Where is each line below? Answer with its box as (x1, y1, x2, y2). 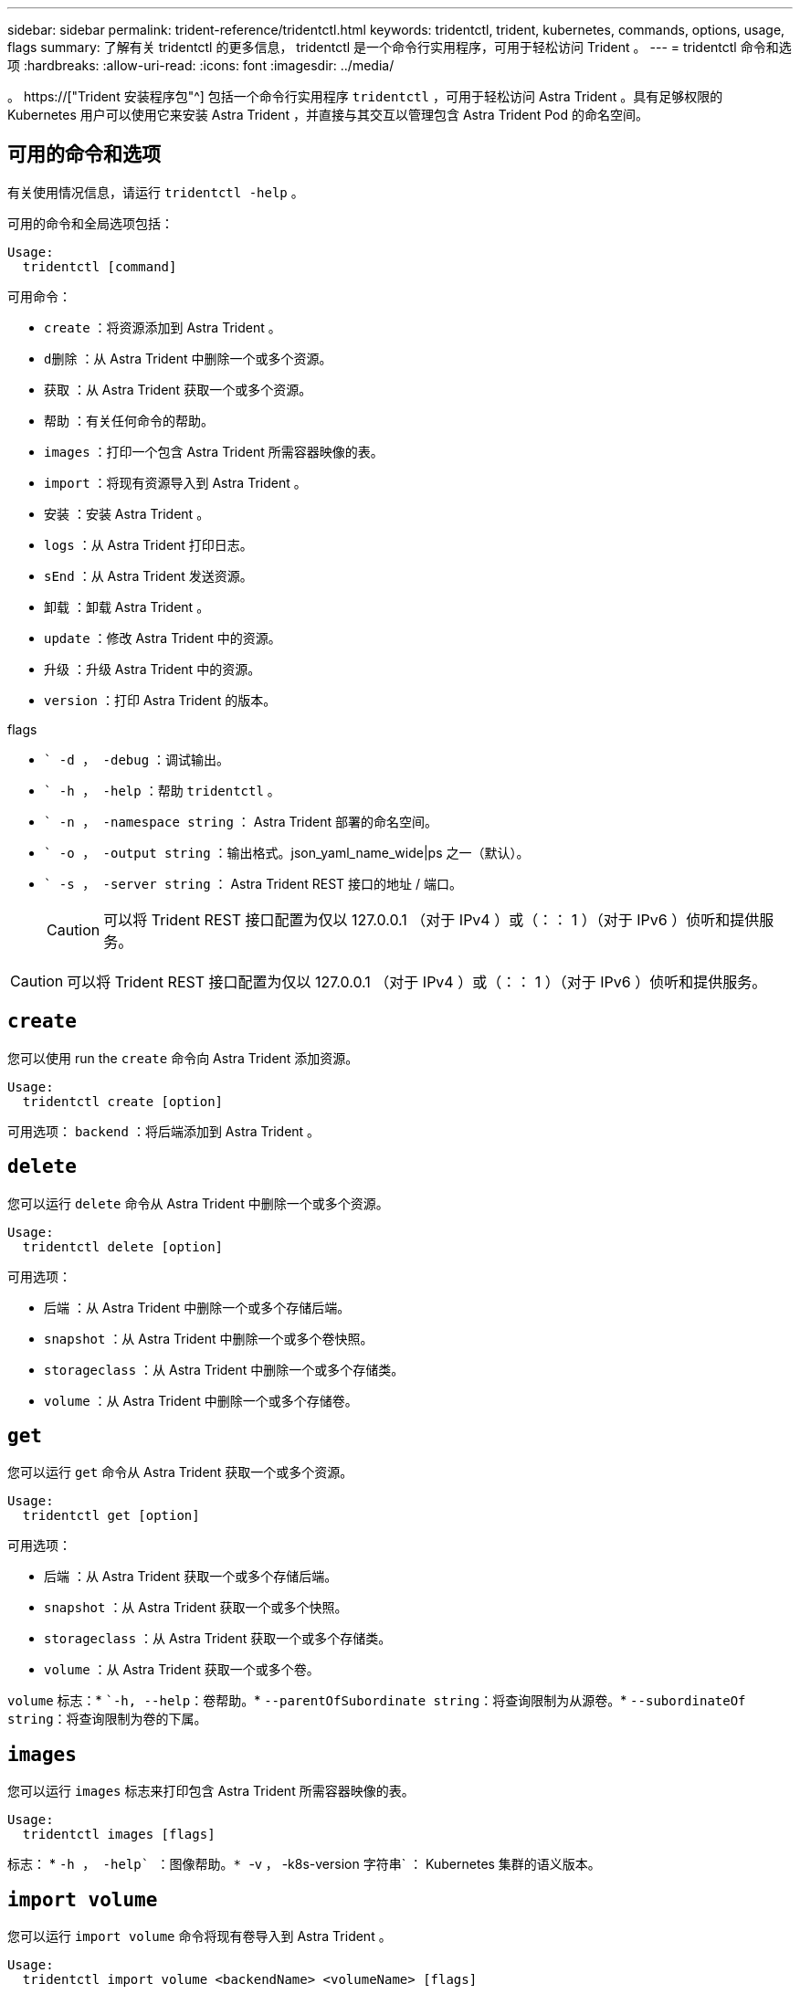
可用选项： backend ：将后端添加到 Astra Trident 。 (7, 1123, 321, 1139)
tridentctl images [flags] (22, 1827, 216, 1842)
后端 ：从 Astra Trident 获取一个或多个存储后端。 (44, 1568, 338, 1585)
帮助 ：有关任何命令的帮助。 (44, 412, 214, 428)
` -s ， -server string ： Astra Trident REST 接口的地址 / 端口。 (44, 875, 462, 891)
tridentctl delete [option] (22, 1239, 224, 1254)
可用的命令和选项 (7, 142, 161, 166)
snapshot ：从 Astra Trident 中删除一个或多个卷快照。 (44, 1330, 374, 1346)
